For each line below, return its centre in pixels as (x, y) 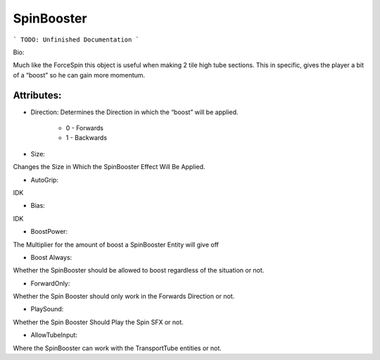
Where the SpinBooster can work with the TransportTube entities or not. (117, 348)
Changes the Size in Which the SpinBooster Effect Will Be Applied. (109, 167)
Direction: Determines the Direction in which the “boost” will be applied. (134, 112)
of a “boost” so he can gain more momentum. (79, 75)
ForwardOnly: (50, 283)
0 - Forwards (84, 128)
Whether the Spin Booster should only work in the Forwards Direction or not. (124, 297)
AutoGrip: (45, 180)
